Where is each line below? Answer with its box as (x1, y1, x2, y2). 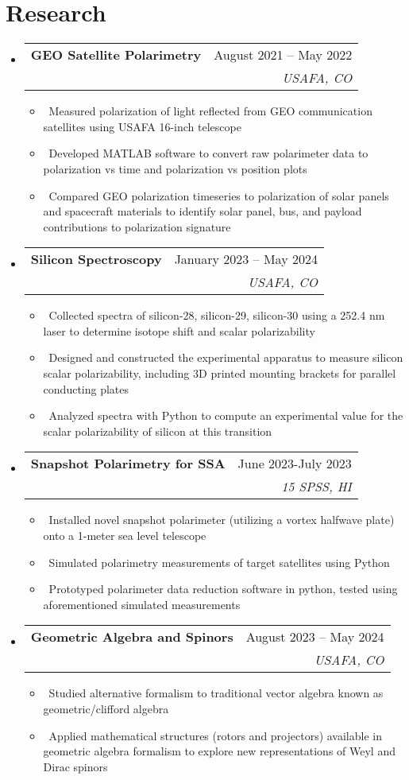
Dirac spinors (43, 758, 108, 774)
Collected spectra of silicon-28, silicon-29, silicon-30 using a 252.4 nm (48, 307, 385, 324)
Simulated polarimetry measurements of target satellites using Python (48, 553, 390, 570)
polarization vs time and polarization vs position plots (43, 160, 307, 177)
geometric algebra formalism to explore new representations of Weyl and (43, 743, 395, 759)
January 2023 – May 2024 (174, 250, 318, 269)
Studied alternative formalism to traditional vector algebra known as (48, 685, 384, 701)
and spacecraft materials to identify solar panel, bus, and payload (43, 203, 362, 219)
